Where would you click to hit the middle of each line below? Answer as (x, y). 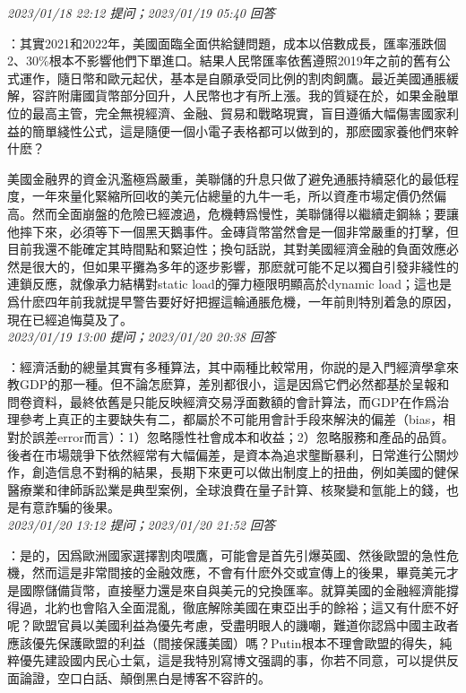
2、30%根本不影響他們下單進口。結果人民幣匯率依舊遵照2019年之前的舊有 (223, 61)
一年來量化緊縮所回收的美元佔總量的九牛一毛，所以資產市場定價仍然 (233, 196)
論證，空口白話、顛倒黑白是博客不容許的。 (145, 677)
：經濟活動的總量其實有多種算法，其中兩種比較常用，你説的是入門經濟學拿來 (233, 366)
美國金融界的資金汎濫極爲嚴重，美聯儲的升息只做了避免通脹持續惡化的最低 (227, 178)
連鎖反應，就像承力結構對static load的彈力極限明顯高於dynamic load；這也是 (229, 284)
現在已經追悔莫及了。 (70, 319)
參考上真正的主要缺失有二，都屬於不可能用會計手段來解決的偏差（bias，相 (237, 419)
